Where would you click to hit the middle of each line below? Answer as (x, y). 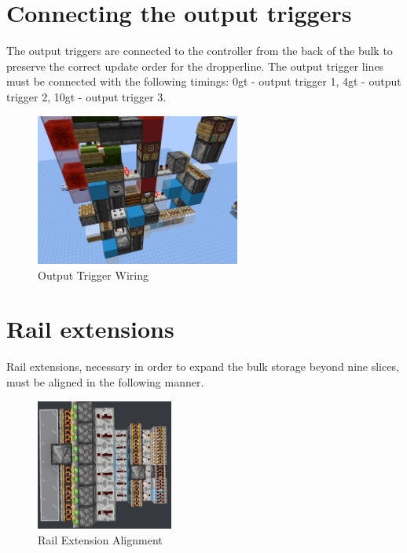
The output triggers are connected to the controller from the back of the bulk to (200, 51)
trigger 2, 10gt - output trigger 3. (86, 96)
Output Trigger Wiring (93, 275)
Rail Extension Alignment (100, 539)
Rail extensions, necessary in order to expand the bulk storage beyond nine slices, (203, 366)
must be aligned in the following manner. (105, 381)
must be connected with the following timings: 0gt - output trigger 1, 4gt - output (204, 81)
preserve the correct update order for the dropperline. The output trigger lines (195, 66)
